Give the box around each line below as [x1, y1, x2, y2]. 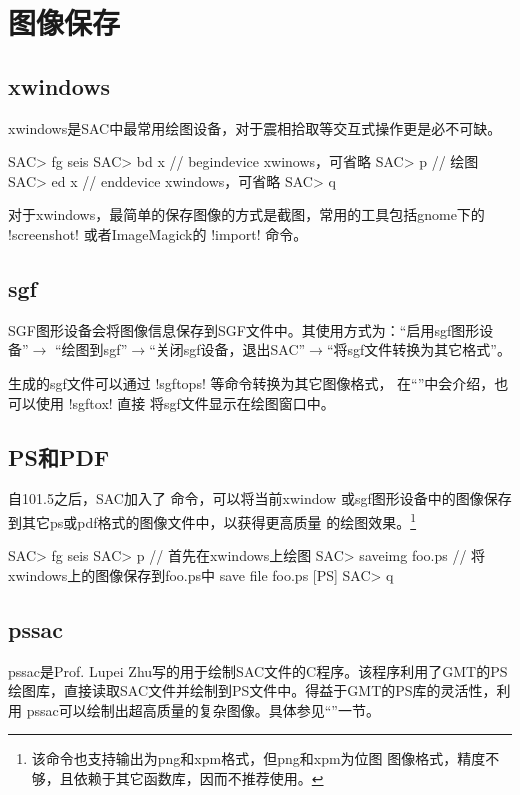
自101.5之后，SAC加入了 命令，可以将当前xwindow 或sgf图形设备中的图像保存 [8, 488, 512, 509]
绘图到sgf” [61, 339, 128, 360]
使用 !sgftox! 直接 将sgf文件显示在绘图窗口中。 [35, 392, 335, 413]
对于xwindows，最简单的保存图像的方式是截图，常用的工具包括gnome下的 [8, 204, 485, 225]
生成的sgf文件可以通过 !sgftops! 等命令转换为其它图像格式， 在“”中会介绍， [8, 372, 495, 393]
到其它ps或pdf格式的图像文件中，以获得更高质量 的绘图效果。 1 [8, 508, 417, 532]
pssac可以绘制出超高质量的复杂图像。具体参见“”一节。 [26, 699, 380, 720]
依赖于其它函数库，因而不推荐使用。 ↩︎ [73, 767, 324, 788]
